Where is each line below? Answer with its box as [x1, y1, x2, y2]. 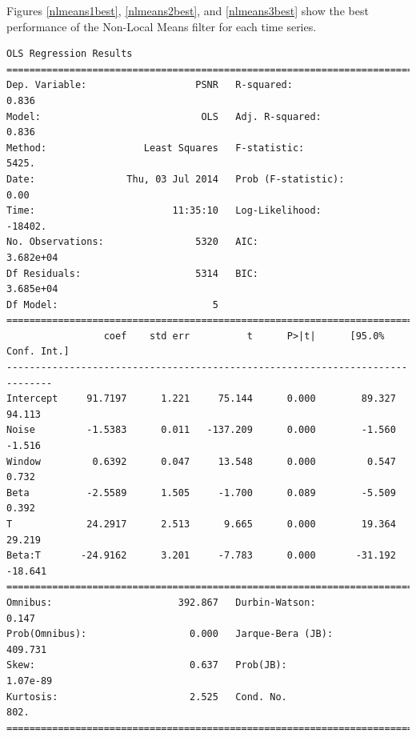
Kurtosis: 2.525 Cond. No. [6, 691, 287, 703]
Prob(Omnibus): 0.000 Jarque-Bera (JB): [6, 628, 334, 640]
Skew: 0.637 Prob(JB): [6, 659, 287, 671]
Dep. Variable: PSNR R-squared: [6, 79, 293, 91]
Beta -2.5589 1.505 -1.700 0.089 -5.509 [6, 487, 396, 499]
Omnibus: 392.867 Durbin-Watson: [6, 596, 316, 608]
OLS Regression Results [6, 48, 133, 60]
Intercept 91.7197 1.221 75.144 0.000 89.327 [6, 393, 396, 405]
